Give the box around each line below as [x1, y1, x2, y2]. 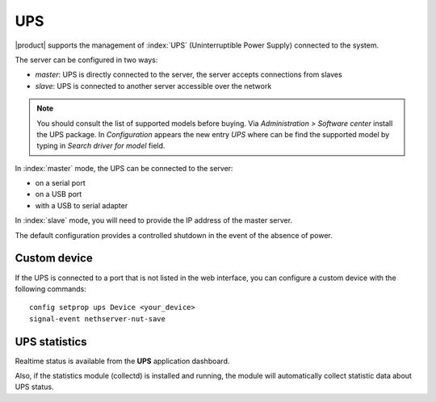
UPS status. [15, 382, 54, 392]
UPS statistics [15, 335, 88, 349]
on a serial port [35, 178, 86, 188]
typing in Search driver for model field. [36, 141, 166, 151]
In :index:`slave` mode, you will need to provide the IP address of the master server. [15, 216, 293, 225]
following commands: [15, 283, 86, 294]
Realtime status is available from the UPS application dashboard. [15, 356, 230, 366]
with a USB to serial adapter [35, 200, 128, 210]
